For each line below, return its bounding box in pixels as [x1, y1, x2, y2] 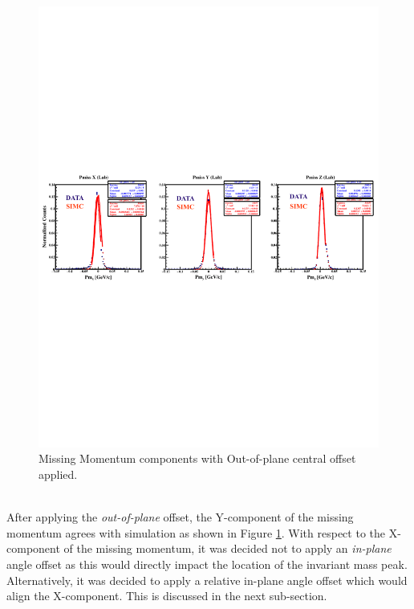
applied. [39, 466, 78, 483]
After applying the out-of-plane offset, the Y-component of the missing [6, 509, 354, 525]
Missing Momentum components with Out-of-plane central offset [39, 450, 356, 467]
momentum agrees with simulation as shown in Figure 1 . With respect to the [6, 524, 386, 541]
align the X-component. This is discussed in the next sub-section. [6, 587, 327, 604]
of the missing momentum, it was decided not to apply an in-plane [63, 540, 392, 557]
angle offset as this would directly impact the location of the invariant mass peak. [6, 556, 408, 573]
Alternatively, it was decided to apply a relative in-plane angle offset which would [6, 571, 408, 588]
